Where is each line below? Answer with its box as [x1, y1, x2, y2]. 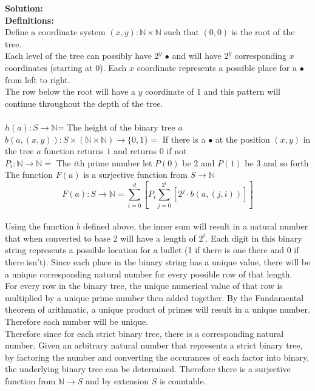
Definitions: [5, 13, 54, 26]
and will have [172, 49, 222, 62]
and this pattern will [203, 85, 280, 98]
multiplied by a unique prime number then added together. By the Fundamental [5, 291, 304, 304]
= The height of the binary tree [57, 120, 175, 133]
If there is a [162, 132, 206, 145]
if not [166, 144, 187, 157]
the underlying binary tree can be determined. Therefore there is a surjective [5, 362, 291, 375]
